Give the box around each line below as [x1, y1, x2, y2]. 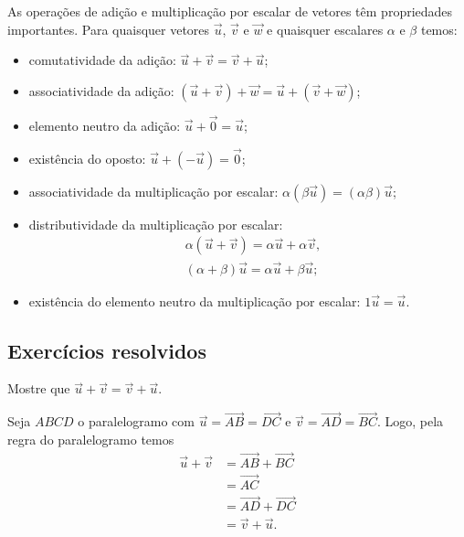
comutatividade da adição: [28, 50, 176, 70]
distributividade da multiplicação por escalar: [28, 214, 283, 233]
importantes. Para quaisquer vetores [7, 19, 210, 38]
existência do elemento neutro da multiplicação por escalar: [28, 291, 361, 310]
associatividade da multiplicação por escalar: [28, 181, 279, 200]
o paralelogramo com [78, 412, 195, 431]
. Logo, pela [376, 412, 444, 431]
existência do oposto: [28, 148, 146, 167]
